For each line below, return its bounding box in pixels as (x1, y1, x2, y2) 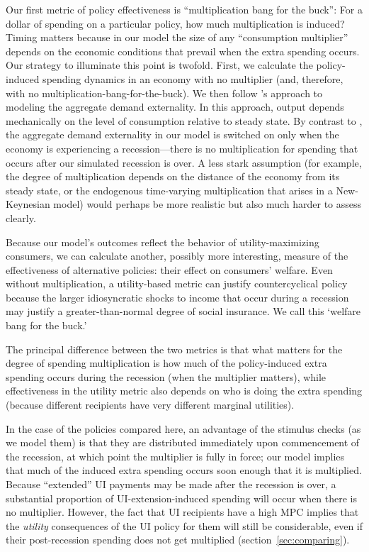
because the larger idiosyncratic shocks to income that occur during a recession (6, 289, 349, 304)
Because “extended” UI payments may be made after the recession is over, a (6, 477, 336, 491)
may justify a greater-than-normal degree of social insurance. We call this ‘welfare (6, 304, 361, 319)
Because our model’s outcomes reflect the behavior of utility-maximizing (6, 234, 319, 249)
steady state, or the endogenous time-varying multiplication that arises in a (6, 182, 333, 197)
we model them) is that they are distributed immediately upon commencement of (6, 435, 360, 450)
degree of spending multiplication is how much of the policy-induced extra (6, 355, 327, 370)
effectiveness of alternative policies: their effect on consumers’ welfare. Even (6, 262, 333, 277)
